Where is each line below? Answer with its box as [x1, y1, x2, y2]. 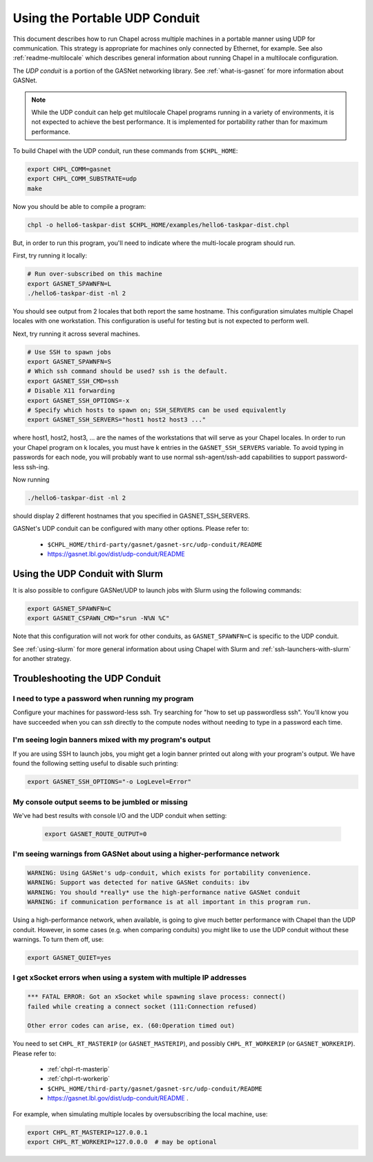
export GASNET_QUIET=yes [27, 954, 112, 961]
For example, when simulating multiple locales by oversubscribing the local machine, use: [12, 1109, 268, 1118]
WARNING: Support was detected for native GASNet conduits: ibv [27, 879, 250, 887]
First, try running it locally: [12, 251, 88, 260]
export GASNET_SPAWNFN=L [27, 280, 112, 287]
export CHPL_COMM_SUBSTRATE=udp [27, 175, 137, 183]
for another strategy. [12, 655, 72, 663]
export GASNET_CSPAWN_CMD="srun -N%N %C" [27, 615, 170, 622]
